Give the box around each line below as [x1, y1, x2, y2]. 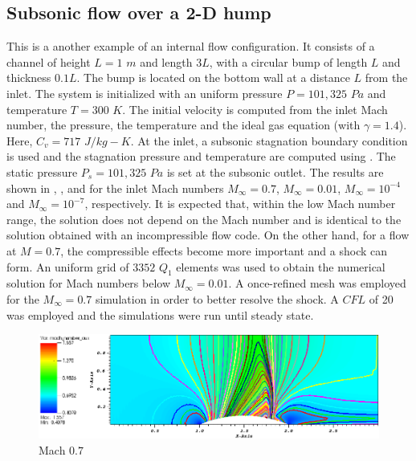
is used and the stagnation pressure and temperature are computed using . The [6, 148, 396, 165]
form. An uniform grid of [6, 258, 129, 275]
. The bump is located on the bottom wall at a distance [76, 69, 350, 86]
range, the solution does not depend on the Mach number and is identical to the [6, 210, 402, 227]
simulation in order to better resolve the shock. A [95, 290, 339, 307]
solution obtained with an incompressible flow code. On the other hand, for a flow [6, 226, 410, 243]
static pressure [6, 163, 78, 180]
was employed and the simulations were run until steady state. [6, 306, 314, 323]
